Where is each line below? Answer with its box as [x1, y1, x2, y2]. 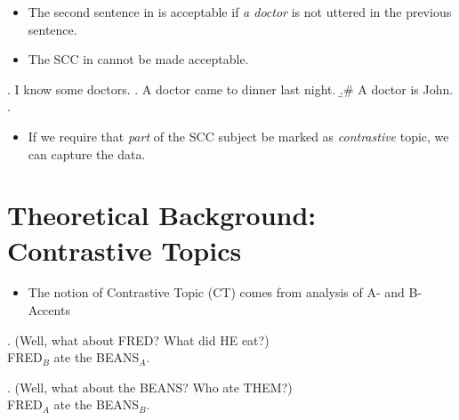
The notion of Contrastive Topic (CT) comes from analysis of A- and [28, 283, 405, 302]
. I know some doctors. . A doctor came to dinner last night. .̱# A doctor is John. [7, 79, 454, 98]
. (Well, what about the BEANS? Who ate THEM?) [7, 377, 293, 396]
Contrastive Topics [7, 231, 242, 268]
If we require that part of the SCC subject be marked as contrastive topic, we [28, 126, 449, 145]
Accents [28, 301, 70, 319]
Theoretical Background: [7, 197, 317, 233]
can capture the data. [28, 144, 146, 163]
